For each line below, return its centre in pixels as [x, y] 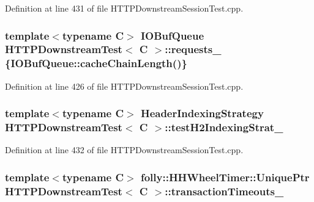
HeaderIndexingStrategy [202, 113]
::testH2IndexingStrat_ [224, 127]
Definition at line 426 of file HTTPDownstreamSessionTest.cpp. [124, 86]
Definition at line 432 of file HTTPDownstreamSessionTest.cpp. [124, 150]
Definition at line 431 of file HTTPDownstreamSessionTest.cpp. [124, 8]
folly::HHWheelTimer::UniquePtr [225, 177]
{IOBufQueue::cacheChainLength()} [96, 63]
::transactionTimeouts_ [224, 191]
